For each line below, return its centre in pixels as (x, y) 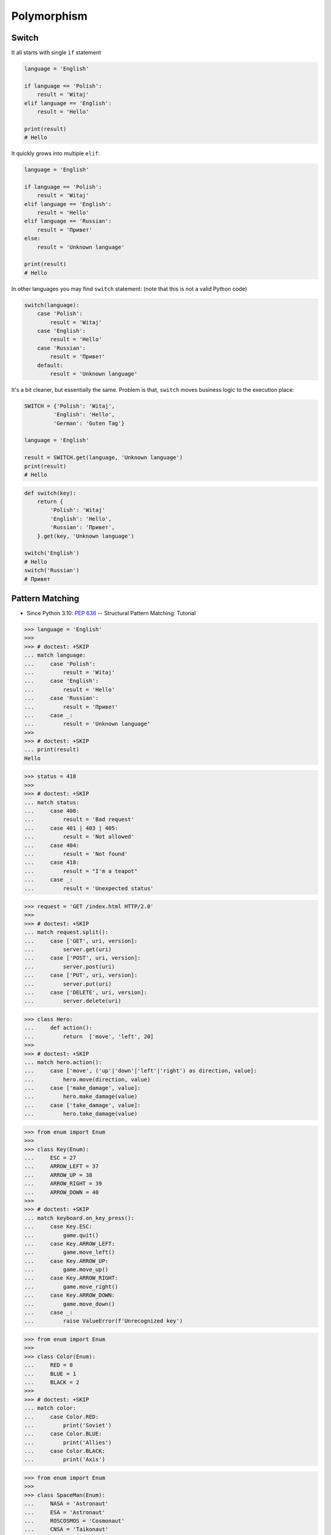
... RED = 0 (49, 1365)
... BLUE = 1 (50, 1374)
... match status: (52, 802)
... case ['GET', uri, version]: (81, 941)
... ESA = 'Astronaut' (65, 1512)
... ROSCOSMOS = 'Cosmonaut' (74, 1521)
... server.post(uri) (70, 966)
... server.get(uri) (68, 950)
